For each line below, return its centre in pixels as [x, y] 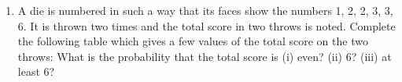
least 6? [36, 71]
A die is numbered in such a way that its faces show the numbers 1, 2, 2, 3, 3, [205, 10]
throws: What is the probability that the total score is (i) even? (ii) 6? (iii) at [205, 56]
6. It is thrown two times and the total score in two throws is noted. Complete [207, 25]
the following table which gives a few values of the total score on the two [193, 41]
